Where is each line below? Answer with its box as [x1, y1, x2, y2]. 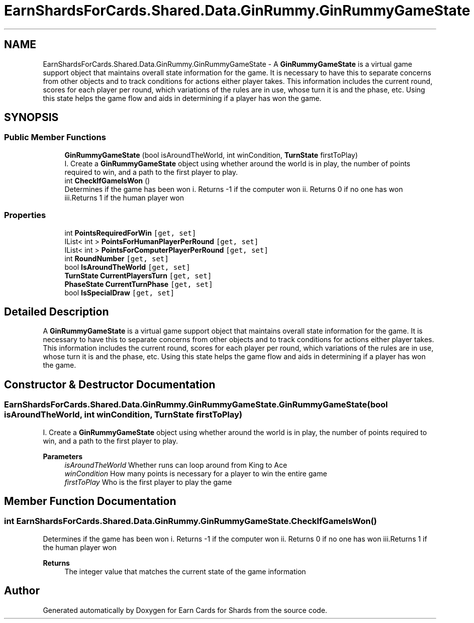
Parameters [43, 452, 83, 461]
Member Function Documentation [4, 495, 176, 508]
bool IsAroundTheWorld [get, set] [64, 262, 191, 271]
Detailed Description [4, 305, 109, 318]
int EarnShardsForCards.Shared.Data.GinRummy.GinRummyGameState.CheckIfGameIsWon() [4, 516, 377, 527]
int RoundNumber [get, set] [64, 254, 169, 263]
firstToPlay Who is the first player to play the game [64, 477, 232, 486]
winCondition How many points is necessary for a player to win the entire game [64, 469, 327, 478]
